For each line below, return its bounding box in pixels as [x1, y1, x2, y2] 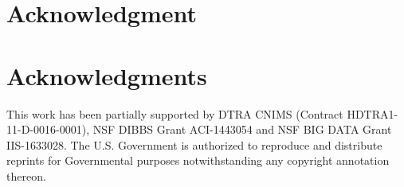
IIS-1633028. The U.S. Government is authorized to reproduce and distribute [6, 136, 382, 153]
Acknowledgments [6, 59, 207, 92]
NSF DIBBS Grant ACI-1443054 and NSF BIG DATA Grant [92, 121, 392, 138]
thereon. [6, 167, 46, 184]
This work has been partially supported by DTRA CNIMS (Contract [6, 105, 343, 122]
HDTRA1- [347, 105, 398, 122]
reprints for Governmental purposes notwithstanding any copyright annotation [6, 152, 390, 169]
